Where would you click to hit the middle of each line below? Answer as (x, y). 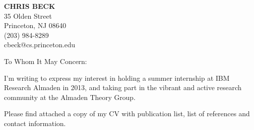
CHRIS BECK (30, 6)
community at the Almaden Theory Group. (70, 97)
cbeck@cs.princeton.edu (40, 45)
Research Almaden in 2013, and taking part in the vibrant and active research (123, 87)
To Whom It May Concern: (46, 61)
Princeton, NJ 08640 (35, 25)
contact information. (35, 123)
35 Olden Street (28, 16)
